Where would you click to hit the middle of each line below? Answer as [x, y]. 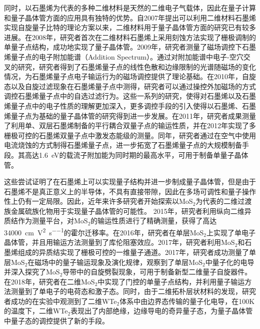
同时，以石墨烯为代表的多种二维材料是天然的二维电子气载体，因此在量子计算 [130, 8]
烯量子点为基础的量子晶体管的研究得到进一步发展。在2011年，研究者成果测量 [130, 115]
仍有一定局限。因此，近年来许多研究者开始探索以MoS [105, 201]
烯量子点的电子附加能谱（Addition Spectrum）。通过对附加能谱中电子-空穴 [124, 56]
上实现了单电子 [231, 232]
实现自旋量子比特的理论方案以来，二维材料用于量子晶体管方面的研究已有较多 [130, 27]
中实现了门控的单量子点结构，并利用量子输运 [171, 281]
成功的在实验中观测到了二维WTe [64, 301]
